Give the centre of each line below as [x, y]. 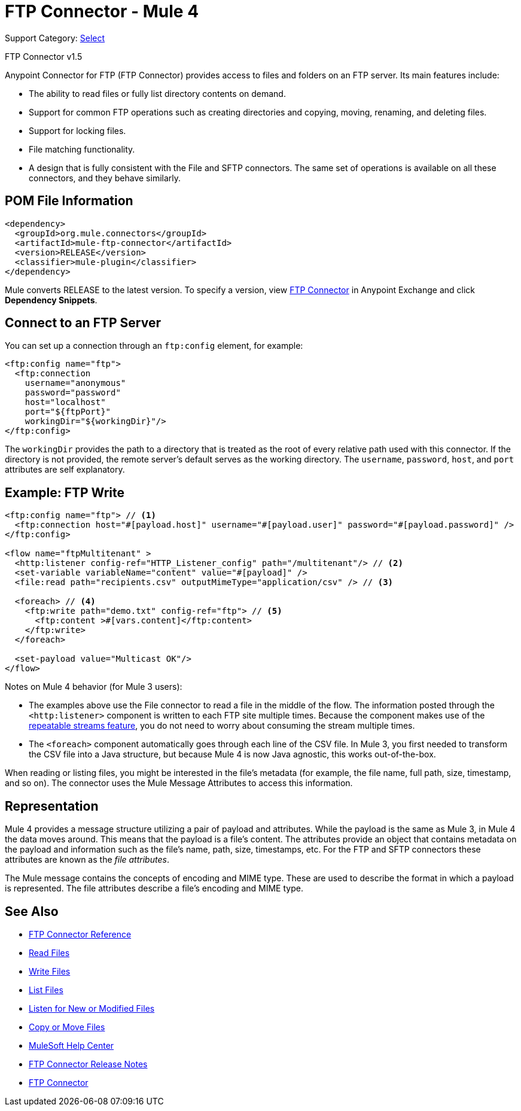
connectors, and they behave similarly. [105, 178]
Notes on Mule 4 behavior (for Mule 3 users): [94, 687]
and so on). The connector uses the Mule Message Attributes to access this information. [179, 783]
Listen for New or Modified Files [92, 1008]
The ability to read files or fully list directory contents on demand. [157, 93]
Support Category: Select [55, 38]
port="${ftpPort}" [68, 412]
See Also [32, 911]
